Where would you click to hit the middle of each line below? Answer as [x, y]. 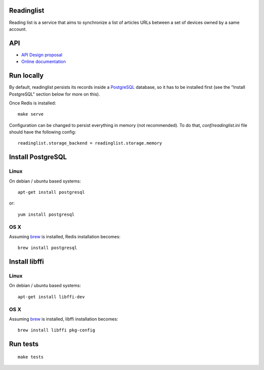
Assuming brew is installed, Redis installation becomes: [65, 236]
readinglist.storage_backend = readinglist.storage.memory [90, 143]
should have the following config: [43, 132]
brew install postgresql [47, 248]
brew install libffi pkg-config [56, 330]
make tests [31, 357]
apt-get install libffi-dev [51, 297]
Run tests [24, 344]
